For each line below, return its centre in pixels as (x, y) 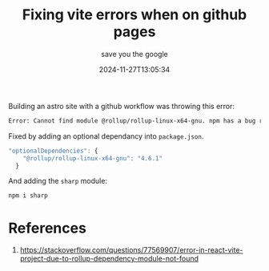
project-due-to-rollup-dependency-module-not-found (109, 259)
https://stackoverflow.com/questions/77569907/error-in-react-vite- (131, 250)
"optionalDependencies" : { (53, 151)
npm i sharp (28, 196)
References (47, 228)
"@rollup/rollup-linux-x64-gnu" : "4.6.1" (92, 158)
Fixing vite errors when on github (134, 15)
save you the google (134, 54)
